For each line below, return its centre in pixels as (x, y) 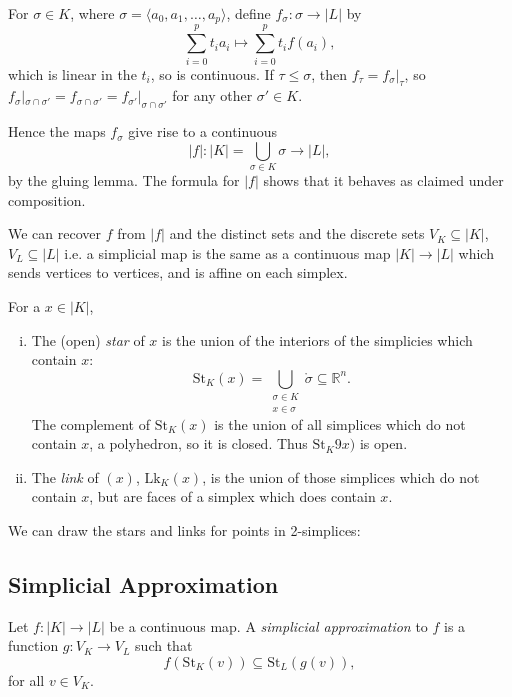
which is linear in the (72, 73)
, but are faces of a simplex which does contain (232, 496)
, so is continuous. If (212, 73)
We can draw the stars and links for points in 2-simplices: (184, 529)
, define (248, 13)
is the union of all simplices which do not (340, 423)
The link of (65, 476)
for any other (212, 95)
